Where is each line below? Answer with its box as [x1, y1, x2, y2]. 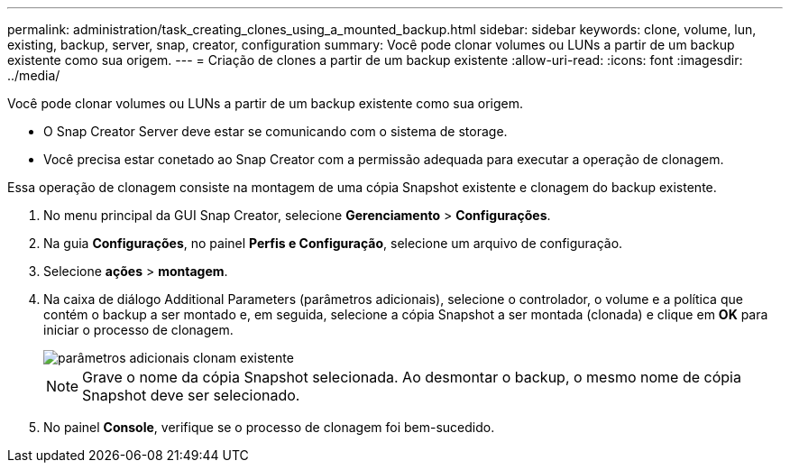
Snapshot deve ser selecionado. [82, 386, 300, 404]
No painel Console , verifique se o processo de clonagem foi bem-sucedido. [43, 419, 495, 435]
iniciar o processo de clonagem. [43, 322, 234, 337]
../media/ [7, 68, 60, 83]
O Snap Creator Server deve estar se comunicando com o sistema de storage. [43, 124, 508, 139]
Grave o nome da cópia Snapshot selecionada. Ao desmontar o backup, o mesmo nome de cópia [82, 368, 741, 386]
